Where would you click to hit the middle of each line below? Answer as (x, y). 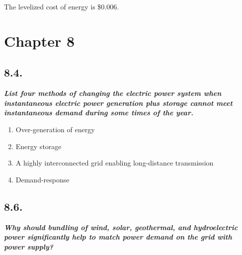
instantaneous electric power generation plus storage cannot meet (118, 103)
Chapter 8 (40, 41)
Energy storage (39, 146)
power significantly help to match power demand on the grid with (118, 237)
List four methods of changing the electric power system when (113, 93)
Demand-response (42, 179)
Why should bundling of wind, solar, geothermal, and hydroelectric (121, 227)
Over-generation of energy (55, 129)
